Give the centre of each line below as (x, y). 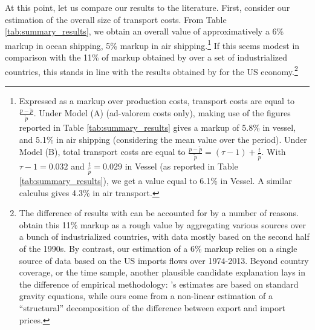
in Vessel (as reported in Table (181, 166)
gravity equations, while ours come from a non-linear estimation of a (146, 296)
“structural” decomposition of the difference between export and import (152, 307)
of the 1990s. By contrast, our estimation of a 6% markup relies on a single (158, 248)
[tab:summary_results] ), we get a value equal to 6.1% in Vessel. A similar (155, 181)
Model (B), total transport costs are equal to (102, 152)
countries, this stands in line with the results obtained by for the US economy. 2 (151, 70)
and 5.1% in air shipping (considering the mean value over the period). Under (163, 139)
